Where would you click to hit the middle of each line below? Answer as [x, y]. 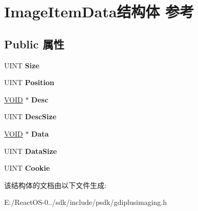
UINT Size [22, 65]
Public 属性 [34, 44]
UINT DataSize [31, 151]
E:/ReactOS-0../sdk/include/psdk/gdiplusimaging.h [86, 202]
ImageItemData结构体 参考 [99, 11]
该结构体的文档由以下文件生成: [55, 185]
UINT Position [29, 82]
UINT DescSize [30, 116]
